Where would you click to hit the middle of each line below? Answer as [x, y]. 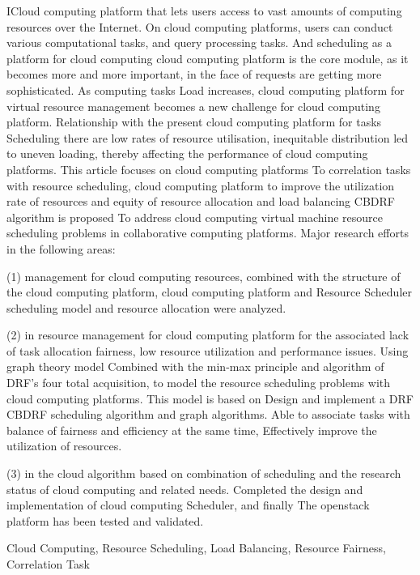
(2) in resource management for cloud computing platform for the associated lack [208, 335]
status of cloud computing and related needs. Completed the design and [185, 489]
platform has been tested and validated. [105, 520]
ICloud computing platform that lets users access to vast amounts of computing [204, 11]
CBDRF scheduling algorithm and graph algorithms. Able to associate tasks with [208, 414]
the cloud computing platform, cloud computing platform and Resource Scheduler [209, 292]
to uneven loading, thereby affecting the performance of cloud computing [187, 153]
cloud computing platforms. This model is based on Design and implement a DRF [210, 398]
